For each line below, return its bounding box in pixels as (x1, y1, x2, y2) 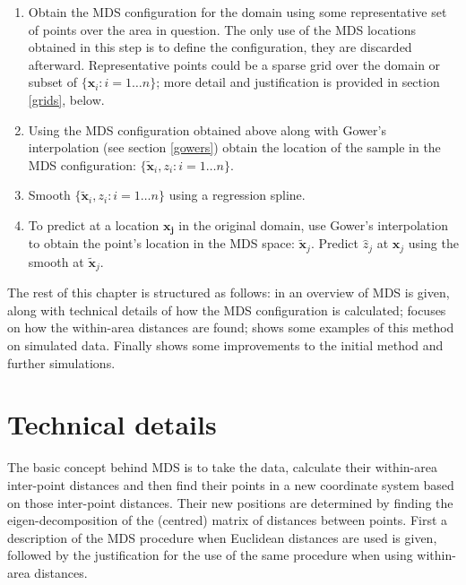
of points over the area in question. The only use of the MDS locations (28, 20, 417, 39)
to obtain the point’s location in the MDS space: (28, 234, 295, 253)
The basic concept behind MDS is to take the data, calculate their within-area (7, 458, 437, 477)
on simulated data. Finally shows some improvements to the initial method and (7, 336, 444, 355)
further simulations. (7, 353, 116, 372)
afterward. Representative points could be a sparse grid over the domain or (28, 55, 441, 73)
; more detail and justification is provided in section (156, 73, 440, 91)
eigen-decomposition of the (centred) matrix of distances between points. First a (7, 511, 448, 529)
